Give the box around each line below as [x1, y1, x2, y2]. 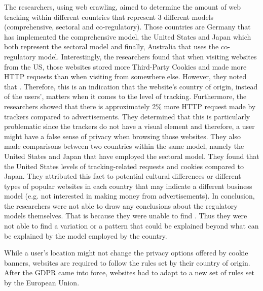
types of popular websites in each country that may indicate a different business [4, 180, 252, 191]
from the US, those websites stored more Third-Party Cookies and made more [4, 61, 247, 72]
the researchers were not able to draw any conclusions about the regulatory [4, 200, 238, 211]
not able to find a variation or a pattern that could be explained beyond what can [4, 220, 259, 231]
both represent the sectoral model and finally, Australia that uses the [4, 41, 219, 52]
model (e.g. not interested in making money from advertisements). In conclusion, [4, 190, 255, 201]
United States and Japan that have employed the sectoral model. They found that [4, 150, 259, 161]
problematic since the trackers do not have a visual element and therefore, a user [4, 121, 255, 132]
